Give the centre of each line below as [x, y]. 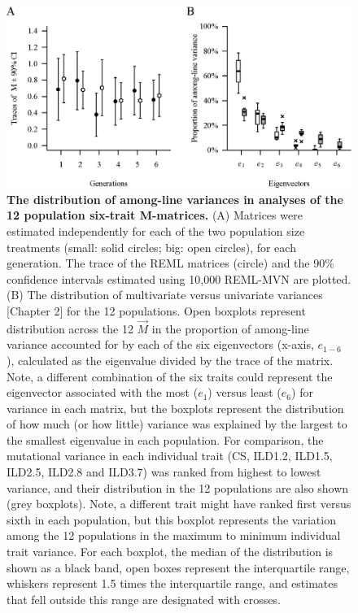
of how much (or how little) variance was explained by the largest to [177, 424]
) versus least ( [244, 392]
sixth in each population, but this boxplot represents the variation [171, 519]
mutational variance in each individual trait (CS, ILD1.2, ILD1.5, [170, 456]
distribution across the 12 [70, 328]
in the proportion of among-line [230, 328]
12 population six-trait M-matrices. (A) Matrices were [155, 215]
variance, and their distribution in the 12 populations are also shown [178, 487]
